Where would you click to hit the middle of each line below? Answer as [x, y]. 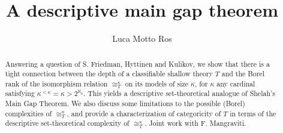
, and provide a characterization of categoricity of [144, 113]
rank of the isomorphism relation [56, 83]
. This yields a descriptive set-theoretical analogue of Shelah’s [179, 93]
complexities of [28, 113]
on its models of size [157, 83]
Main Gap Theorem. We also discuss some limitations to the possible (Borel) [125, 103]
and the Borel [243, 74]
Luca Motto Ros [142, 38]
